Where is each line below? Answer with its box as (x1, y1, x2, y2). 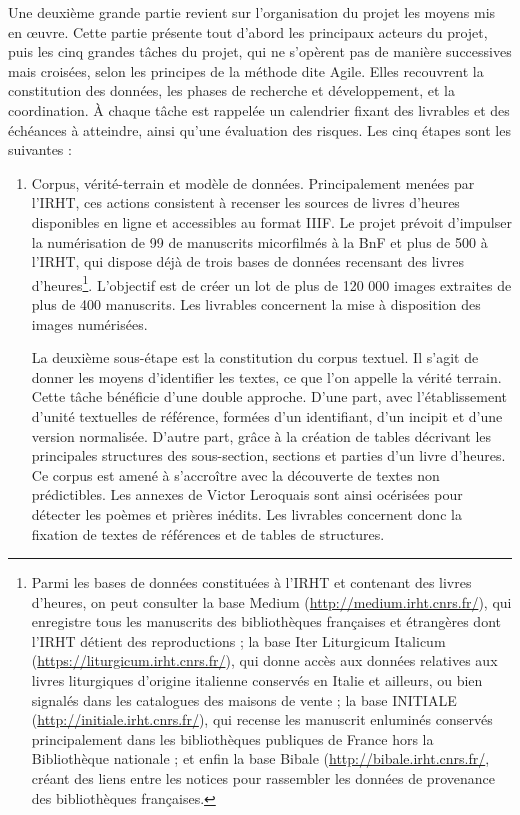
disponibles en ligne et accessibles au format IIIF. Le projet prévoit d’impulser (31, 211, 512, 232)
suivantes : (8, 139, 72, 160)
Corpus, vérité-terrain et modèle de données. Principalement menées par (31, 172, 475, 193)
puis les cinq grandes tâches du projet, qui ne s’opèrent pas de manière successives (8, 41, 512, 62)
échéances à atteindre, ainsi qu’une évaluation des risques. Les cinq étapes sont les (8, 119, 511, 140)
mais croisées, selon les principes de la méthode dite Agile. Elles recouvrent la (8, 60, 484, 81)
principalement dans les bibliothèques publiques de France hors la (31, 728, 434, 749)
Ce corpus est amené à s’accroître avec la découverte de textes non (31, 464, 440, 485)
